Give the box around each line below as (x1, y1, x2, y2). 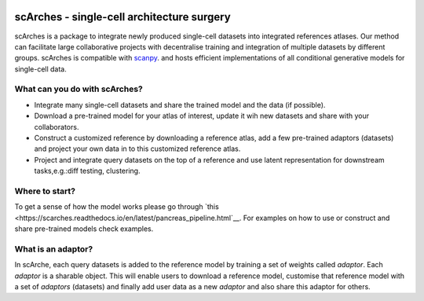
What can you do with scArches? (14, 83, 143, 94)
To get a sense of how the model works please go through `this (14, 202, 219, 211)
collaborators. (34, 122, 79, 131)
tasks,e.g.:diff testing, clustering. (34, 166, 141, 176)
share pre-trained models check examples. (14, 224, 154, 233)
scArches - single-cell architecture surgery (14, 10, 231, 24)
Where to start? (14, 185, 76, 196)
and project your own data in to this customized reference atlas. (34, 144, 241, 153)
